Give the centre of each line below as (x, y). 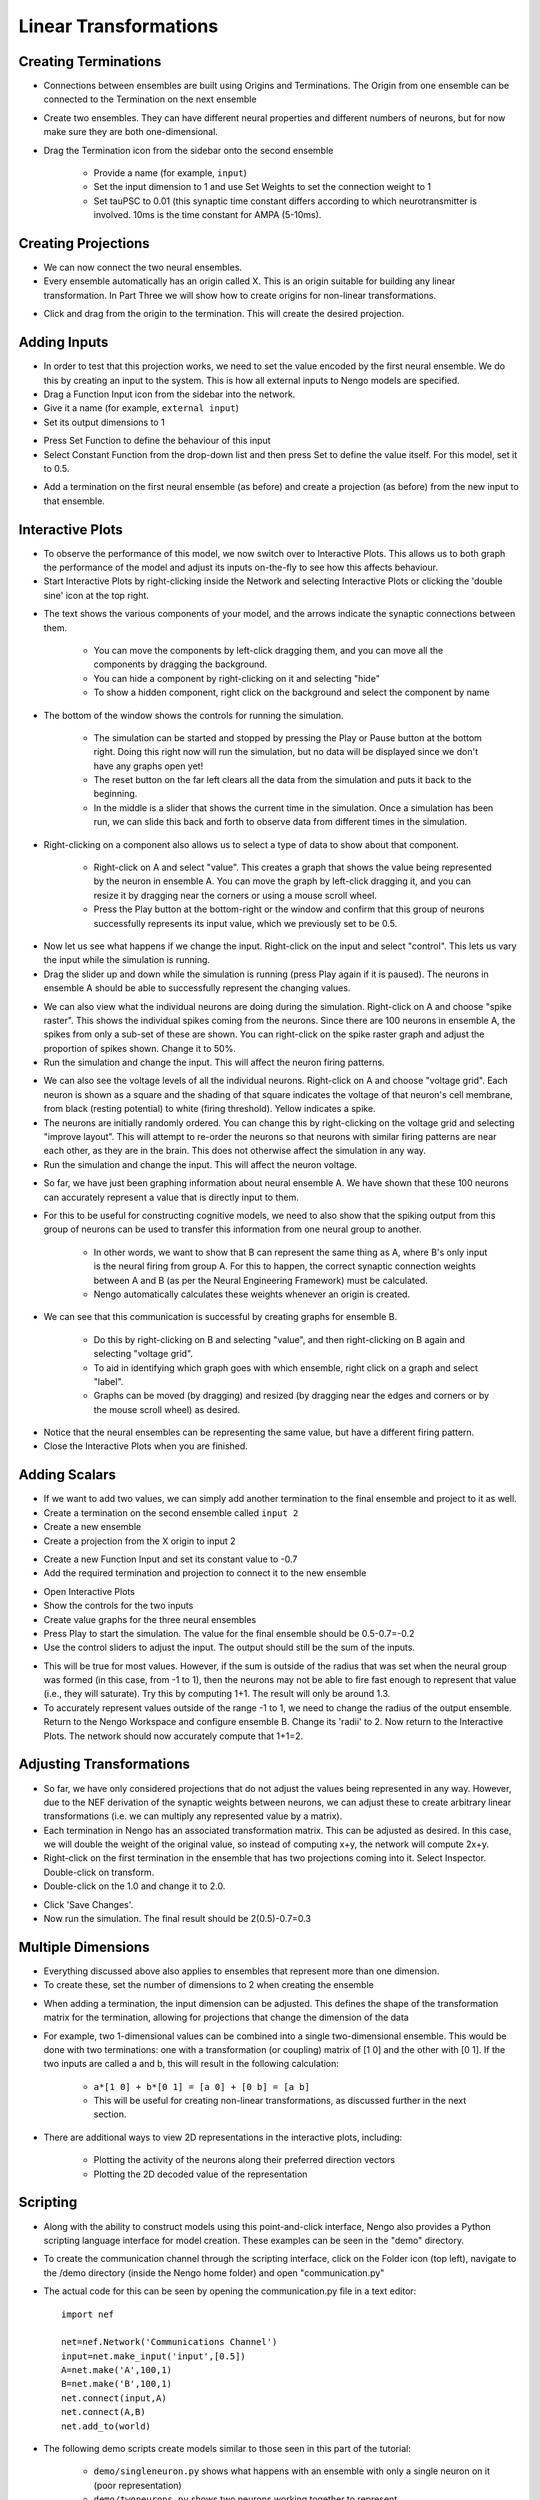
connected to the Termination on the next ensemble (150, 99)
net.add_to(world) (106, 2426)
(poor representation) (137, 2485)
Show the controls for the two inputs (118, 1606)
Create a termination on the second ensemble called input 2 (171, 1512)
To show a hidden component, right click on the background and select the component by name (291, 692)
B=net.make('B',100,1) (117, 2384)
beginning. (115, 794)
